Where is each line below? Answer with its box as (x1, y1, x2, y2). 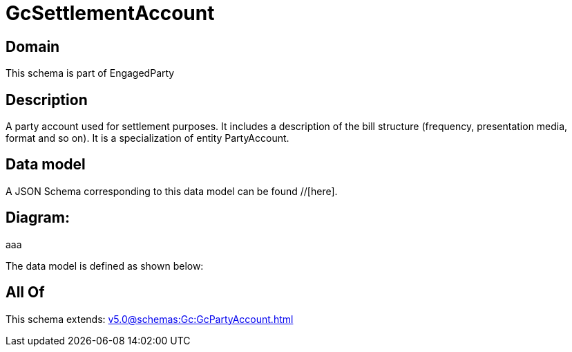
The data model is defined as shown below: (6, 259, 204, 272)
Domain (6, 37, 60, 55)
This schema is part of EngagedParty (6, 67, 175, 80)
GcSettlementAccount (6, 1, 215, 25)
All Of (6, 284, 45, 302)
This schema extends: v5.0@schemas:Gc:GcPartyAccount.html (6, 313, 294, 325)
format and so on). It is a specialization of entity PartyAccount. (6, 132, 289, 145)
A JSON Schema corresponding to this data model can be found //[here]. (6, 185, 338, 197)
